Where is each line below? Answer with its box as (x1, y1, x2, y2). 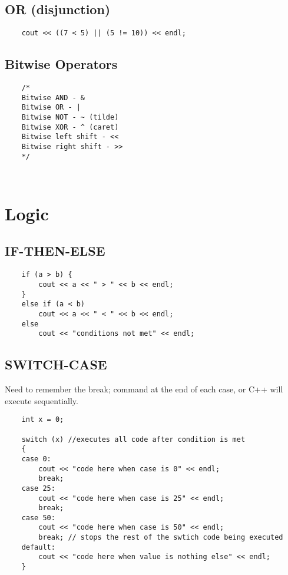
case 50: (21, 513, 55, 522)
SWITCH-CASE (5, 355, 107, 374)
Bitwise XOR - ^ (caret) (21, 123, 119, 131)
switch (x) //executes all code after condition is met (21, 435, 246, 444)
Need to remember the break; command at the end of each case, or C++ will (5, 383, 283, 395)
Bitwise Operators (5, 55, 118, 73)
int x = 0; (21, 415, 64, 424)
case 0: (21, 454, 51, 463)
